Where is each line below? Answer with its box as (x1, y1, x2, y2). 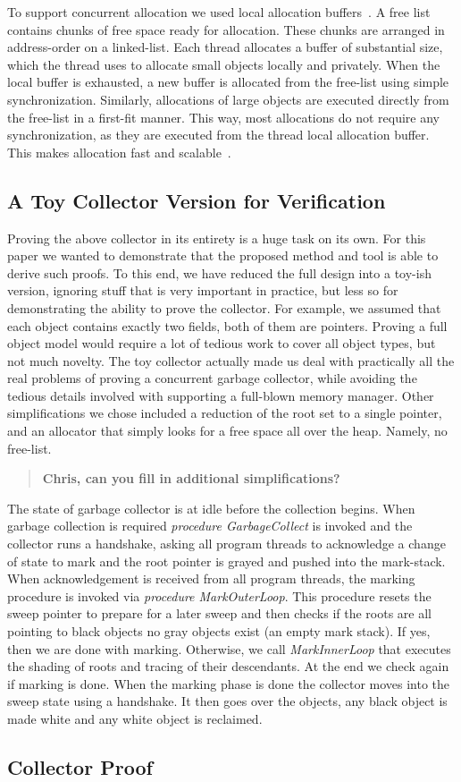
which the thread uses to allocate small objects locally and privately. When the (7, 55, 440, 73)
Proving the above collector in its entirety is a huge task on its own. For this (7, 228, 426, 247)
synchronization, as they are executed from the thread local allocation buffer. (7, 125, 430, 144)
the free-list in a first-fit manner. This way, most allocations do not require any (7, 107, 440, 126)
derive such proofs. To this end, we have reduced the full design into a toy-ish (7, 263, 432, 282)
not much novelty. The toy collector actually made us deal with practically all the (7, 351, 455, 370)
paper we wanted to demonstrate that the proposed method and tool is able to (7, 246, 439, 265)
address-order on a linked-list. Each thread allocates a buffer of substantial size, (7, 38, 443, 56)
